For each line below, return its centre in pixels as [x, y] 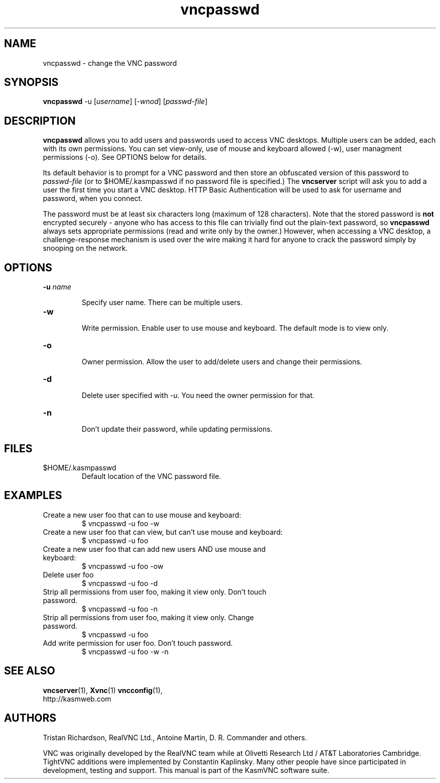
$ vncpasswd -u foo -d [120, 583]
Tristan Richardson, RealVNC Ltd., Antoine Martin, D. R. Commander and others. [175, 737]
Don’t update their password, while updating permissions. [177, 429]
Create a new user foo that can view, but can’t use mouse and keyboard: [163, 532]
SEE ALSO [30, 671]
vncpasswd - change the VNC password [110, 63]
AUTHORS [30, 718]
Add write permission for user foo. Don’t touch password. [138, 643]
